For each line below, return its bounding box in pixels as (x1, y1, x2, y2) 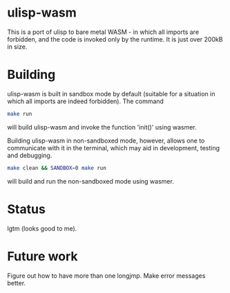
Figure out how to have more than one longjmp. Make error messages (7, 272, 206, 280)
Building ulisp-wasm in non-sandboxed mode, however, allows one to (7, 136, 205, 145)
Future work (7, 248, 78, 264)
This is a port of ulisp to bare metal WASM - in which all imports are (7, 28, 199, 36)
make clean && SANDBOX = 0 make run (7, 164, 107, 171)
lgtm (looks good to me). (7, 224, 77, 233)
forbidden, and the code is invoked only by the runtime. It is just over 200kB (7, 35, 223, 43)
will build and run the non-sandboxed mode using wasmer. (7, 177, 174, 185)
